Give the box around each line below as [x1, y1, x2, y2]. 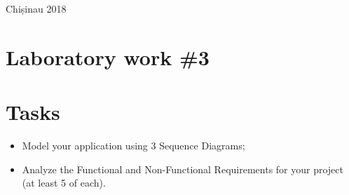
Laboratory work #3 [6, 42, 210, 71]
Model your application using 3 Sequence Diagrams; [22, 138, 245, 153]
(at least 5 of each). [22, 175, 106, 190]
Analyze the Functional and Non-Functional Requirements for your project [22, 161, 344, 176]
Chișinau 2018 [6, 1, 67, 15]
